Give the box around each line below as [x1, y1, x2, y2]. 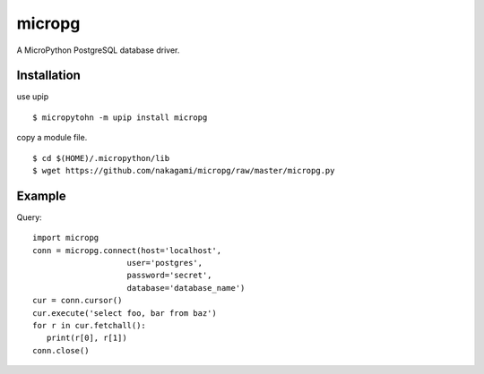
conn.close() [32, 345, 90, 355]
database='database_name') [126, 283, 246, 293]
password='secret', [126, 270, 212, 281]
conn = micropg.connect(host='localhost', [32, 245, 222, 255]
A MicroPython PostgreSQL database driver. [16, 45, 180, 55]
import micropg [32, 233, 99, 243]
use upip [16, 91, 49, 102]
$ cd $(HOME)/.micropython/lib [32, 153, 170, 163]
